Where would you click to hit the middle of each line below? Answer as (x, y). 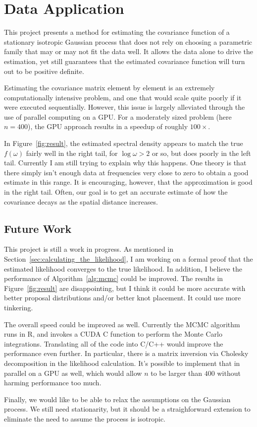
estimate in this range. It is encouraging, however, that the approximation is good (128, 182)
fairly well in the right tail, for (72, 153)
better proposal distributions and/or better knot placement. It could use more (123, 298)
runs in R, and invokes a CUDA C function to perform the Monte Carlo (113, 334)
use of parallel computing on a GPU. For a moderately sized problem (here (118, 116)
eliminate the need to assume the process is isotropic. (85, 418)
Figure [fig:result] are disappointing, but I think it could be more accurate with (125, 288)
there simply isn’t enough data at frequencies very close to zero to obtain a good (126, 172)
